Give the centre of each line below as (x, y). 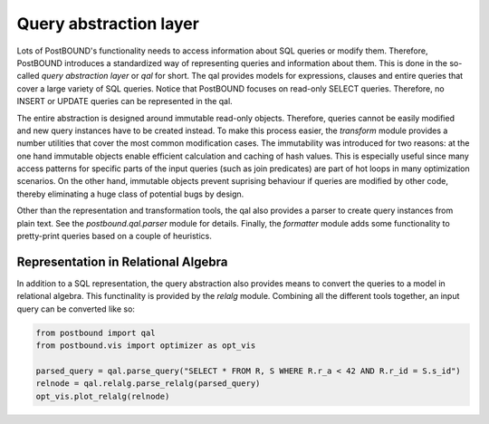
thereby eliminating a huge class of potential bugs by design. (130, 194)
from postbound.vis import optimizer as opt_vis (146, 346)
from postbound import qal (96, 332)
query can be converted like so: (76, 309)
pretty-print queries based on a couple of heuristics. (114, 236)
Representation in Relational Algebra (122, 261)
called (28, 76)
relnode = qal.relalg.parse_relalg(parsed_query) (148, 384)
